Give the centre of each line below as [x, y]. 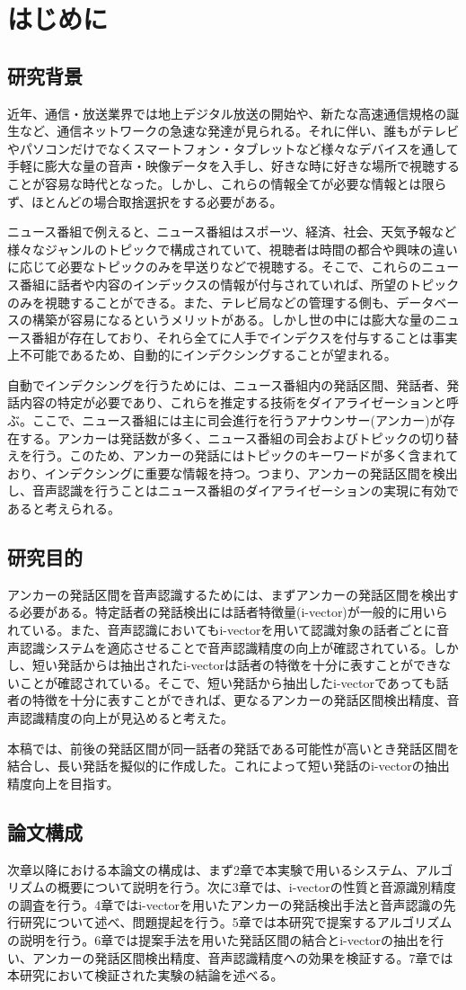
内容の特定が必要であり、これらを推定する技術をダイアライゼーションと [233, 402]
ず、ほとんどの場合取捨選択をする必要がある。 [145, 201]
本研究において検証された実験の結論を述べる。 [145, 975]
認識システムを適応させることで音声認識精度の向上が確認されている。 [226, 647]
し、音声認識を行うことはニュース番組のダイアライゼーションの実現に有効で [233, 491]
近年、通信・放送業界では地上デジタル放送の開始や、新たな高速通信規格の [227, 113]
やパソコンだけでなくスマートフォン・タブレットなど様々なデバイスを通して [233, 148]
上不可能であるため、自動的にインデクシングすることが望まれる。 [202, 355]
